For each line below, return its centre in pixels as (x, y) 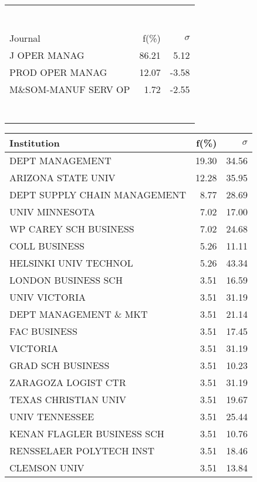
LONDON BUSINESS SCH (66, 280)
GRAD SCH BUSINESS (60, 365)
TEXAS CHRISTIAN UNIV (68, 399)
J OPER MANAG (47, 55)
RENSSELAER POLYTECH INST (82, 451)
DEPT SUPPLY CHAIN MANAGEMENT (98, 195)
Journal (25, 38)
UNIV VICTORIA (48, 297)
